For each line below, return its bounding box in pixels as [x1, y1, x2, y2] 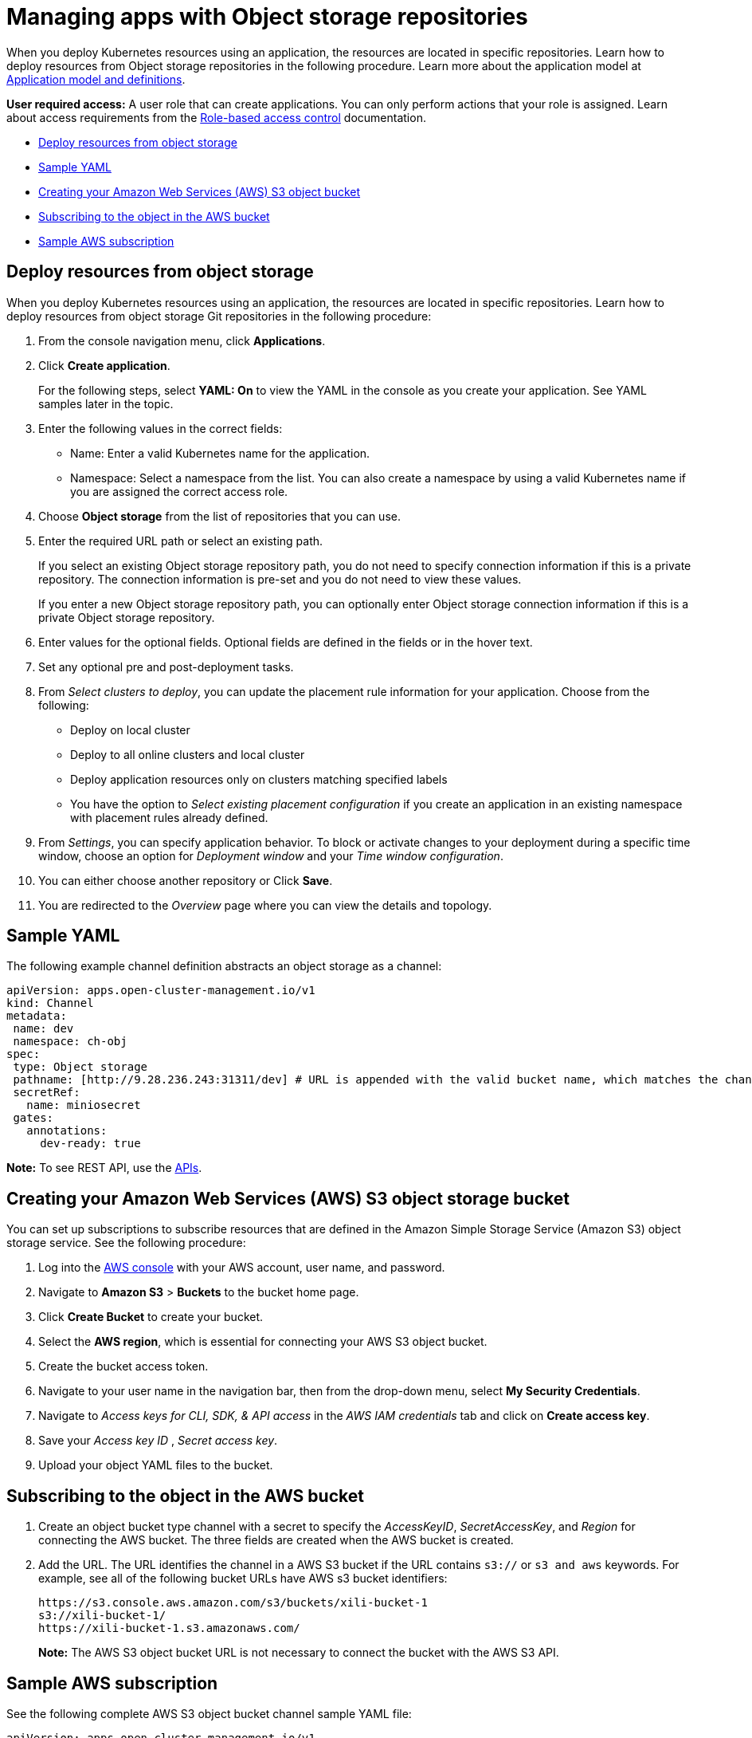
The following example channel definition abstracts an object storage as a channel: [6, 959, 442, 973]
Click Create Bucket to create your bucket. [38, 1310, 264, 1324]
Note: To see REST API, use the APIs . [6, 1161, 202, 1175]
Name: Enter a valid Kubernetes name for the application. [70, 446, 370, 460]
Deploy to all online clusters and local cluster [70, 747, 305, 761]
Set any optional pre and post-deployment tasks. [38, 659, 294, 674]
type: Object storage [13, 1060, 148, 1074]
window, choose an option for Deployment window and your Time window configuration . [38, 848, 503, 863]
